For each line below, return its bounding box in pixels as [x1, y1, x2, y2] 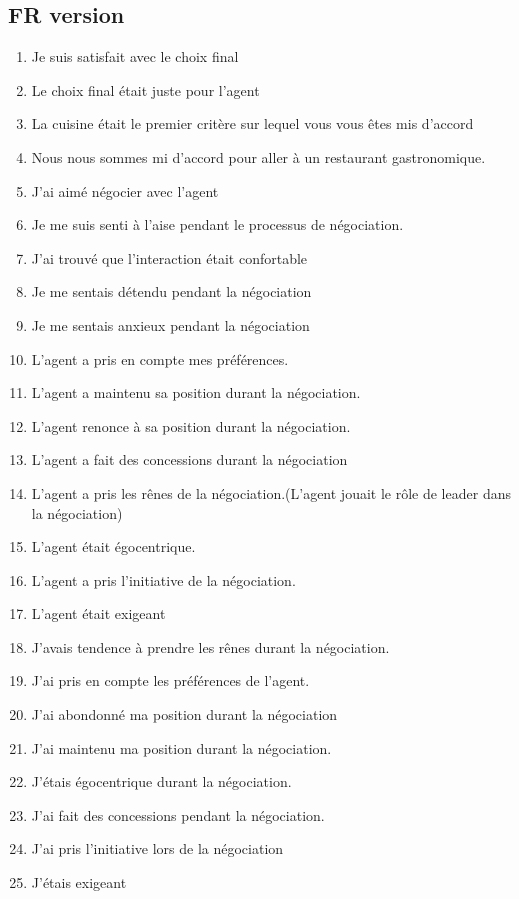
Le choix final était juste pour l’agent [31, 79, 260, 100]
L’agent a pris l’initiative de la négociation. [31, 569, 296, 590]
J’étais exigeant [31, 872, 127, 893]
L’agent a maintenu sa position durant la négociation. [31, 382, 361, 403]
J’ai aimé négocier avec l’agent [31, 180, 219, 201]
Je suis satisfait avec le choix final [31, 46, 239, 67]
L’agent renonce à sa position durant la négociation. [31, 415, 351, 436]
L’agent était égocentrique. [31, 536, 196, 557]
